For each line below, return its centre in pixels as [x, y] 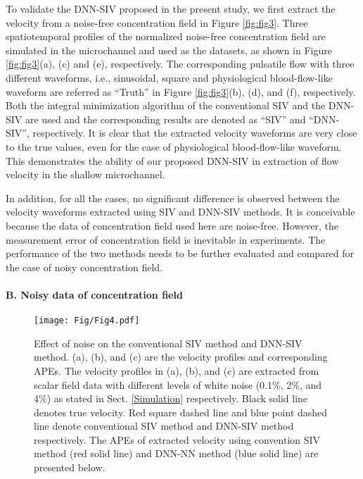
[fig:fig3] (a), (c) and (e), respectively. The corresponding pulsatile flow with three [180, 64]
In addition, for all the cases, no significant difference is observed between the [173, 198]
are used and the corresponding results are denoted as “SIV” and [165, 119]
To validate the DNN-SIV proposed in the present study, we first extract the [171, 8]
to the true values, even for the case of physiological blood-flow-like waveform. [174, 146]
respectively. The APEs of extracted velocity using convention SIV [177, 439]
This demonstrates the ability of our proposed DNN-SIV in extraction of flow [172, 160]
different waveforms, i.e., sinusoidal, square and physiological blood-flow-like [169, 77]
